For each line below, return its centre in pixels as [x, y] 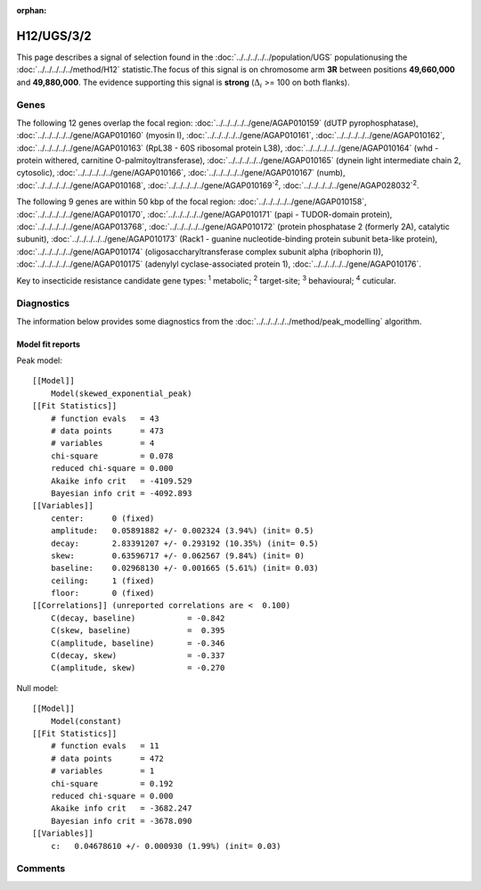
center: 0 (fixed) [102, 518]
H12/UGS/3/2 [54, 36]
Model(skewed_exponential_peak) [121, 393]
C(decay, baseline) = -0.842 [138, 618]
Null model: [37, 688]
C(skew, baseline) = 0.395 [138, 630]
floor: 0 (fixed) [102, 593]
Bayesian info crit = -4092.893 [121, 493]
